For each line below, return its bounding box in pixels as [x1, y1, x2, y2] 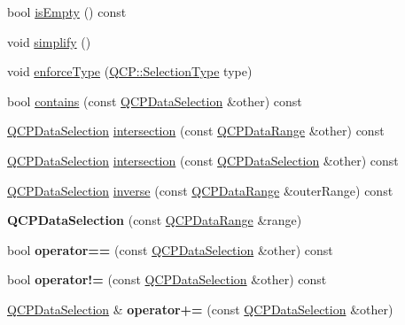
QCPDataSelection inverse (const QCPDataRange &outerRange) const [7, 181, 393, 199]
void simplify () [7, 32, 91, 50]
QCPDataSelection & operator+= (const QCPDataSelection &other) [7, 299, 393, 318]
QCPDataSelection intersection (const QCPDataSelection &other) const [7, 151, 399, 169]
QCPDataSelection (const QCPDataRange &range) [7, 211, 302, 229]
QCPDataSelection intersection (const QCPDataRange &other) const [7, 121, 385, 140]
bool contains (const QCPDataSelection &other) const [7, 91, 302, 110]
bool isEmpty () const [7, 3, 127, 20]
